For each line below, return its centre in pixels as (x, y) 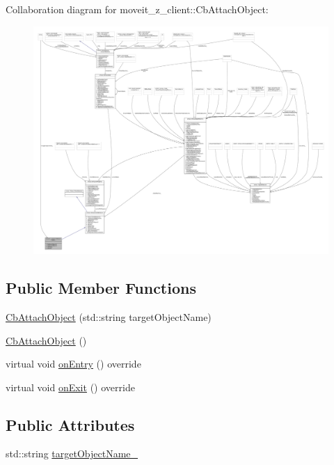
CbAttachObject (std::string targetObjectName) (109, 316)
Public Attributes (70, 424)
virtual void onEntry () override (73, 364)
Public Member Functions (101, 288)
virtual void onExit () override (70, 387)
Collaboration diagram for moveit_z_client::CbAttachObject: (137, 9)
